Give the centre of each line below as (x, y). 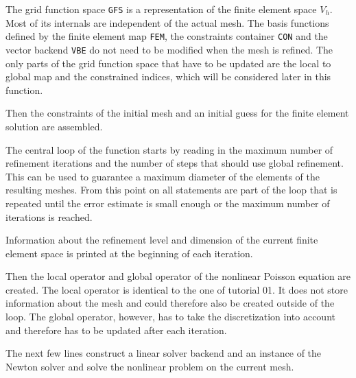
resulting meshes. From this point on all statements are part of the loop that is (171, 190)
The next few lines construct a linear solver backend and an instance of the (164, 353)
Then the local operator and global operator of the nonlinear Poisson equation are (178, 276)
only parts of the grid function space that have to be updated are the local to (168, 63)
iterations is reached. (49, 216)
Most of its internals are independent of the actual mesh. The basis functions (167, 22)
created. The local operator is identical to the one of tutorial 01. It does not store (177, 289)
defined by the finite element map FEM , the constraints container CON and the (167, 36)
